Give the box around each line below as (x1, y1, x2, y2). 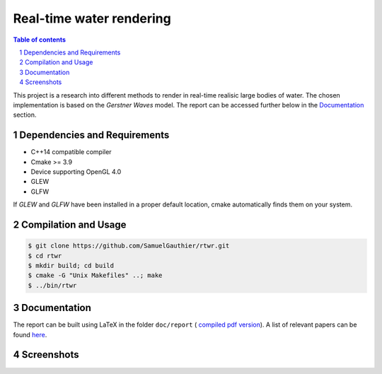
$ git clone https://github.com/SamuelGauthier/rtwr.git (28, 242, 230, 250)
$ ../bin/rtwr (28, 281, 77, 289)
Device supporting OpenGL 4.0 (30, 167, 122, 176)
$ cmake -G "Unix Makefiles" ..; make (28, 271, 163, 279)
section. (13, 110, 37, 119)
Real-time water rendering (13, 11, 171, 26)
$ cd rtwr (28, 252, 62, 259)
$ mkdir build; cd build (28, 262, 115, 269)
